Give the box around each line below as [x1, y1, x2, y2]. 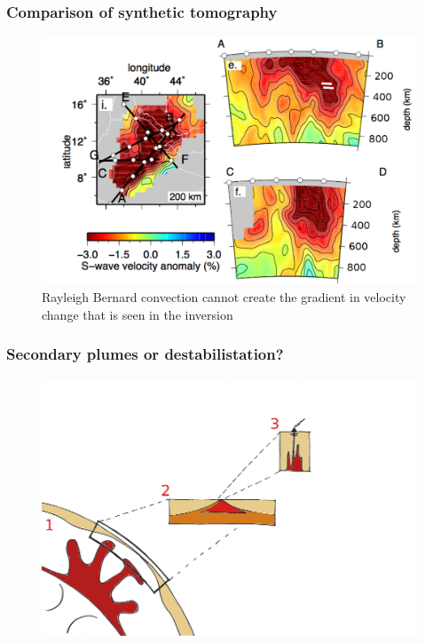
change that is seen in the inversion [42, 305, 233, 323]
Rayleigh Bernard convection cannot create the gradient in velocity [42, 288, 406, 306]
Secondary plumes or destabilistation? [6, 343, 284, 365]
